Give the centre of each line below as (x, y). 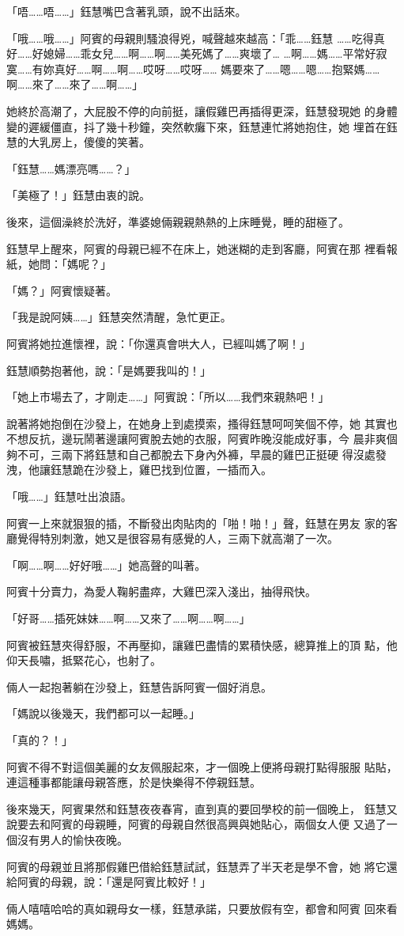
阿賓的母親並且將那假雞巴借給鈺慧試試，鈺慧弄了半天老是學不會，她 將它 (196, 866)
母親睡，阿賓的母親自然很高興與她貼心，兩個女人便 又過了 (235, 824)
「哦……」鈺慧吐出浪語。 (69, 496)
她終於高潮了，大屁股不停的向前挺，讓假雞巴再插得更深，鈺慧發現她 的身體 (202, 110)
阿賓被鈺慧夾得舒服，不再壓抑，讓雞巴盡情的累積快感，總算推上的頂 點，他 (202, 644)
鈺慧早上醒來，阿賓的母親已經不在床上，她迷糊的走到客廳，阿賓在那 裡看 (196, 248)
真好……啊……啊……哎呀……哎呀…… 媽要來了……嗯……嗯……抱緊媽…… (217, 68)
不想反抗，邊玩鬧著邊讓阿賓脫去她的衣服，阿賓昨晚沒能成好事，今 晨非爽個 (202, 439)
